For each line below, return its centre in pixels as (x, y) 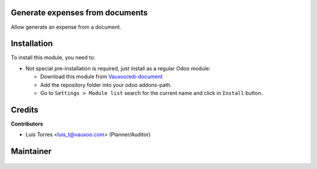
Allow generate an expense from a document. (66, 27)
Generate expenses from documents (79, 13)
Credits (25, 109)
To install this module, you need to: (53, 58)
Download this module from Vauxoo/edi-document (102, 77)
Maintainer (31, 152)
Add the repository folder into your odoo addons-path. (106, 84)
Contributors (27, 124)
